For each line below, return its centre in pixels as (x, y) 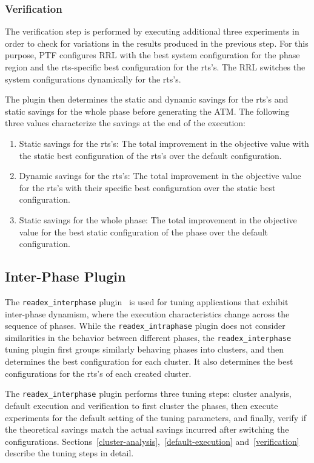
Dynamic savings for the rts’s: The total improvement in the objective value (160, 176)
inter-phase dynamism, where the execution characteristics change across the (147, 313)
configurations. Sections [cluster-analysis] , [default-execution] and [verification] (152, 441)
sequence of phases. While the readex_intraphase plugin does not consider (145, 326)
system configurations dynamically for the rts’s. (93, 79)
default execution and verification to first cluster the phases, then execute (142, 405)
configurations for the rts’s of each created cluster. (98, 373)
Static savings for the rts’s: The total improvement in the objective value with (164, 143)
